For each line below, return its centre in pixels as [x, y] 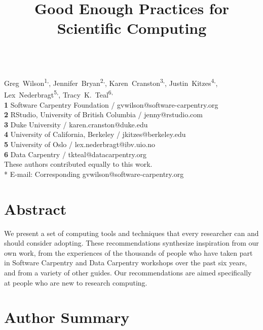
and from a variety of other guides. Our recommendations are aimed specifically [128, 272]
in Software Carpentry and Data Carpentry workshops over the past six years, [126, 263]
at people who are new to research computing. [76, 282]
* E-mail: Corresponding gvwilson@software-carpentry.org [94, 174]
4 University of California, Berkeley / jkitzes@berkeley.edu [95, 134]
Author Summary [67, 317]
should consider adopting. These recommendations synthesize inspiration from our [131, 243]
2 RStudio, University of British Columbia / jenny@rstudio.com [103, 114]
